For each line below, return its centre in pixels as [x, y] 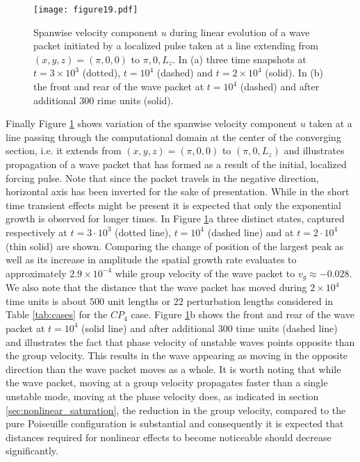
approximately [36, 273]
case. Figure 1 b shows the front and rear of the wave [243, 314]
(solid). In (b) [294, 73]
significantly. [32, 451]
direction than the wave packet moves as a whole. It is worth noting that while [173, 369]
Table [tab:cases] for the [57, 314]
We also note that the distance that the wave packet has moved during [156, 287]
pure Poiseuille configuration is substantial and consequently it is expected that [175, 423]
